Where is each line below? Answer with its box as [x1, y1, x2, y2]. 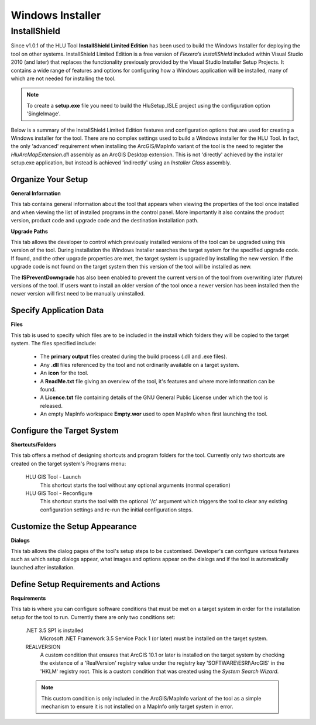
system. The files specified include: [11, 339, 97, 346]
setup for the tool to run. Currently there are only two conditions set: [11, 613, 176, 620]
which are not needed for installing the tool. [11, 75, 116, 82]
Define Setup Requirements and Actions [11, 579, 160, 589]
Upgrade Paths [11, 228, 48, 235]
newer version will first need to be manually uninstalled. [11, 290, 145, 297]
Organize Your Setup [11, 174, 88, 184]
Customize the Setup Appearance [11, 521, 137, 531]
